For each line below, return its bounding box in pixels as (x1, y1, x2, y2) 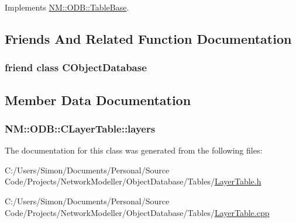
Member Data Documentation (5, 90, 191, 109)
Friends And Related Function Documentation (5, 29, 292, 47)
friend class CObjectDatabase (5, 60, 147, 75)
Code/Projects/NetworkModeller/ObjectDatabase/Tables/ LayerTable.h (5, 175, 261, 187)
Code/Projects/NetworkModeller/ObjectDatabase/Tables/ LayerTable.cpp (5, 206, 270, 218)
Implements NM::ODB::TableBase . (5, 1, 129, 13)
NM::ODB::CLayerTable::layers (5, 121, 156, 135)
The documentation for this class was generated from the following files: (5, 144, 263, 156)
